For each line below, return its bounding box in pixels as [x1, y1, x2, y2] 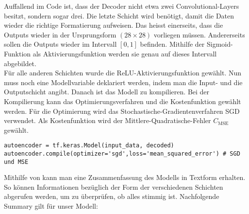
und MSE [4, 158, 29, 165]
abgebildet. [4, 58, 36, 68]
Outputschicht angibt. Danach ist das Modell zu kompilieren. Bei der [4, 87, 210, 97]
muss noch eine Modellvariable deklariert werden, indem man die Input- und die [4, 77, 243, 87]
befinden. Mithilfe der [140, 39, 205, 49]
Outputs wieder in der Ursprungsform [4, 29, 116, 39]
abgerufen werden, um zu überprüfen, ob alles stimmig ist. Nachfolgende [4, 191, 219, 201]
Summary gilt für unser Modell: [4, 201, 98, 211]
